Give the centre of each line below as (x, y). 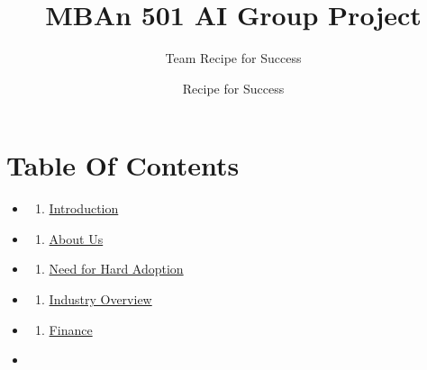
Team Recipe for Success (233, 58)
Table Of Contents (123, 165)
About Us (76, 238)
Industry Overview (100, 299)
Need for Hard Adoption (116, 269)
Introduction (84, 208)
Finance (71, 329)
